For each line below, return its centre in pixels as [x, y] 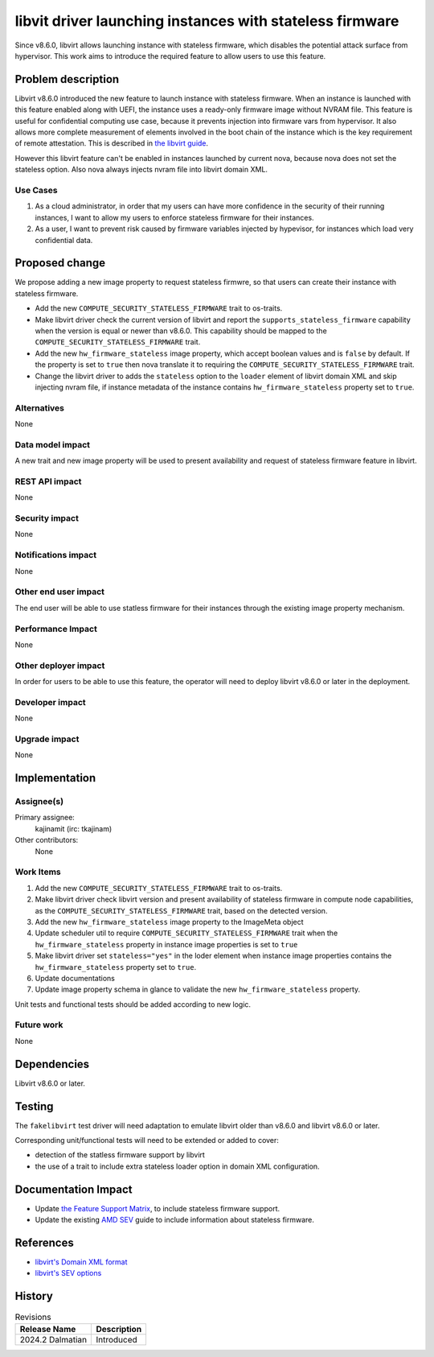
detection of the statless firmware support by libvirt [120, 1155]
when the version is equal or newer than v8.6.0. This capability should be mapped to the [181, 331]
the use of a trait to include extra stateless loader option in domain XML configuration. [178, 1166]
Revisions [33, 1317]
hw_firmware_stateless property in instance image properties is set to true [166, 944]
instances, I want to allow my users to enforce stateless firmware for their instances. [174, 217]
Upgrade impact [47, 739]
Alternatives [39, 408]
